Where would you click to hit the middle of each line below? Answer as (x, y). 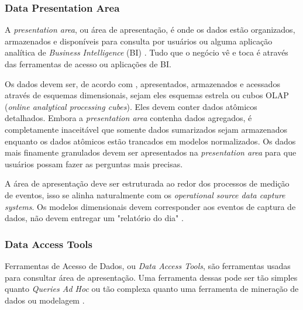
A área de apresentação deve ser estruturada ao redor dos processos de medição (147, 183)
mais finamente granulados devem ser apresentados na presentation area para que (151, 152)
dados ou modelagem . (45, 300)
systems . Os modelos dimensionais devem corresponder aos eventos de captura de (150, 206)
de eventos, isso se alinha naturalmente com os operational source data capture (145, 194)
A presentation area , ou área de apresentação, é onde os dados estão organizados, (150, 30)
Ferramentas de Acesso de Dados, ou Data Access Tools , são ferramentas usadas (148, 265)
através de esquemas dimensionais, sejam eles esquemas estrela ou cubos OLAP (147, 95)
